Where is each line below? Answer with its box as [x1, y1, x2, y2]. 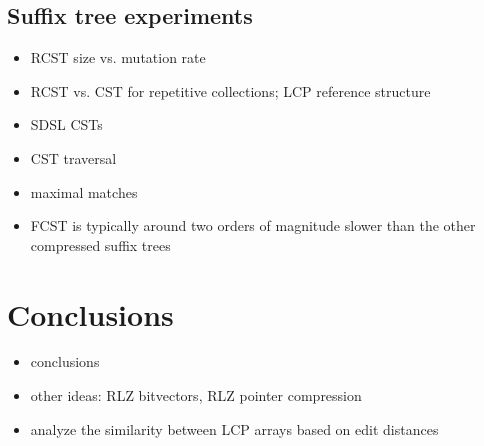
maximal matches [30, 181, 138, 202]
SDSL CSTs [30, 114, 103, 135]
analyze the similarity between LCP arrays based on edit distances [30, 418, 439, 439]
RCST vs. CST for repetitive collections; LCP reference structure [30, 80, 431, 101]
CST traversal [30, 147, 117, 168]
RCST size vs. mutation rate [30, 47, 206, 68]
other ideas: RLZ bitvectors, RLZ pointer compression [30, 385, 362, 406]
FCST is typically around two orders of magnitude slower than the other [30, 215, 476, 236]
